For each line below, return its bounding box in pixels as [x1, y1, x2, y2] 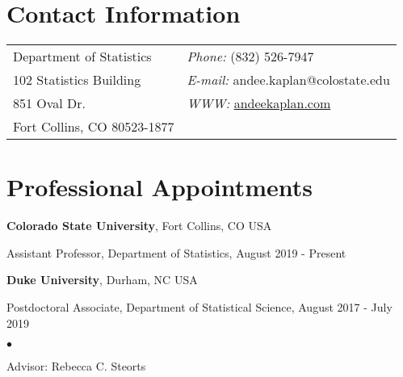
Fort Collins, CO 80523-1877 [13, 117, 174, 136]
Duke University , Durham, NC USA [6, 271, 198, 288]
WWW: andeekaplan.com [187, 94, 331, 113]
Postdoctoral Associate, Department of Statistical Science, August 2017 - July [6, 299, 393, 316]
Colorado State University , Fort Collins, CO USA [6, 217, 272, 234]
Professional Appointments [6, 170, 313, 203]
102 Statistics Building [13, 70, 141, 90]
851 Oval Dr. [13, 94, 86, 113]
